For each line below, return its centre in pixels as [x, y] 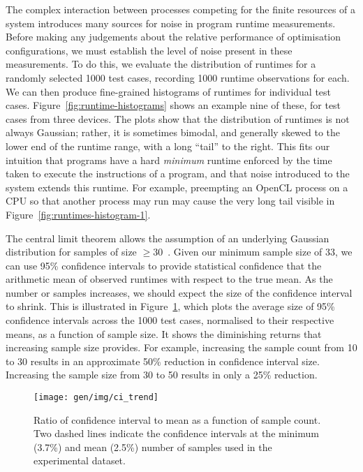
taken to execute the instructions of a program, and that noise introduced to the [178, 174]
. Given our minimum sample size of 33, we [260, 252]
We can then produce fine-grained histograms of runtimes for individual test [169, 91]
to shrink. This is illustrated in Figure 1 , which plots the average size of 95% [170, 306]
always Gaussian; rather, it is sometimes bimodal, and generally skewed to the [173, 132]
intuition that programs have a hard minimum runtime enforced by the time [169, 160]
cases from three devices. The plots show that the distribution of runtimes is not [178, 118]
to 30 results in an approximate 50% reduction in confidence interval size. [163, 361]
